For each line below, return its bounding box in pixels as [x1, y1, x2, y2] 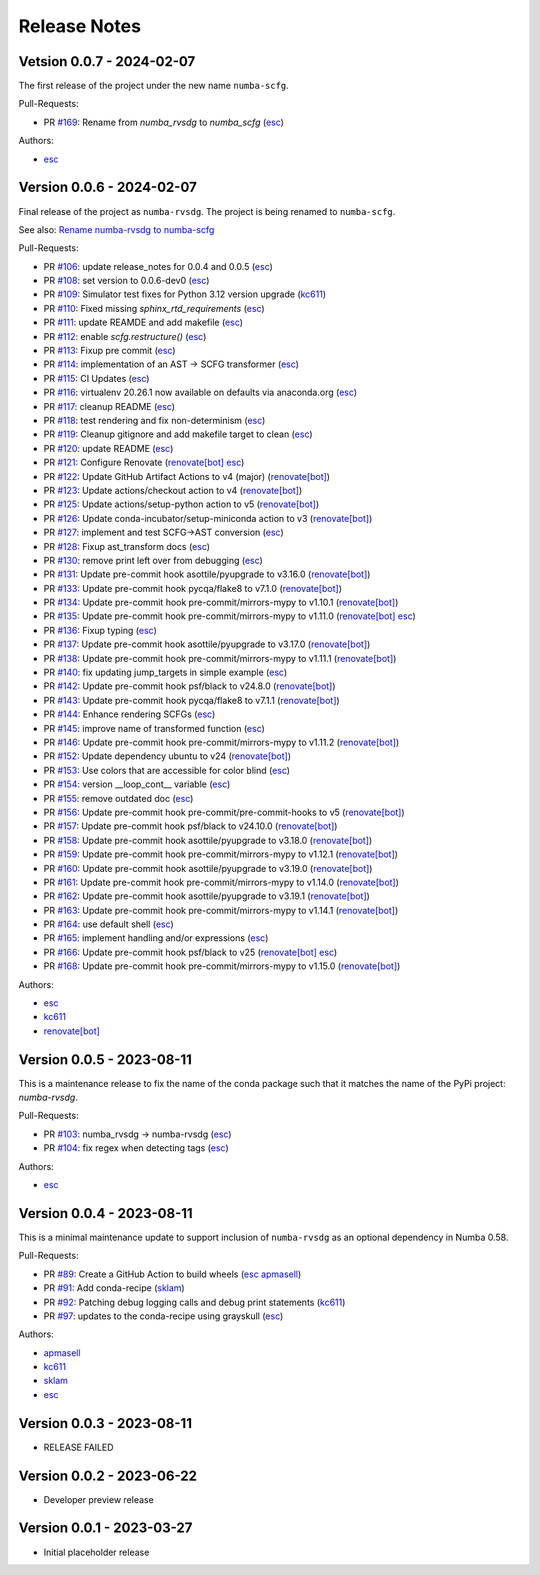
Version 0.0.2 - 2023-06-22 [18, 1467, 197, 1484]
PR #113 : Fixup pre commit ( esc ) [43, 345, 176, 357]
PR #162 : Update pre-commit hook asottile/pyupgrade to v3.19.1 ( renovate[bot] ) [43, 890, 370, 902]
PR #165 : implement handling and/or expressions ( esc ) [43, 932, 269, 944]
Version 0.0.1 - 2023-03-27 [18, 1520, 193, 1537]
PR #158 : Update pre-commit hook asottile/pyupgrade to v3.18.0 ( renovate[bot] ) [43, 834, 373, 846]
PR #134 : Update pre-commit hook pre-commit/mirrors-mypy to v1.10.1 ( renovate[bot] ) [43, 596, 399, 609]
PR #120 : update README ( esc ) [43, 442, 174, 454]
